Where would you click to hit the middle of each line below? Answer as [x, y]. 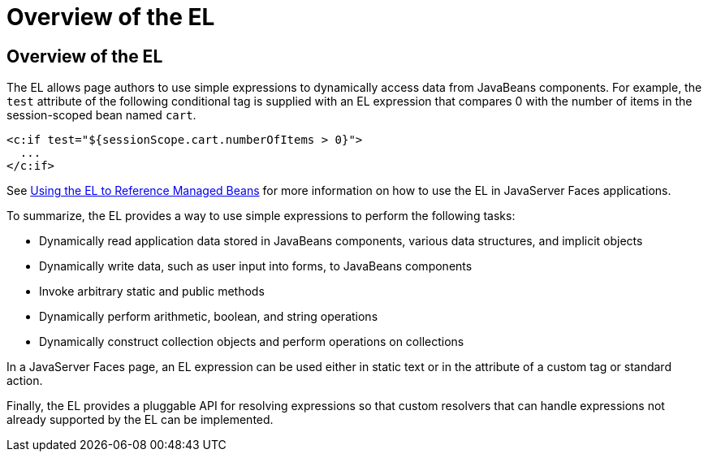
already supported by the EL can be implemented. [140, 420]
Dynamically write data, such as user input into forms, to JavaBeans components [256, 266]
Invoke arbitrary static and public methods [152, 292]
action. [25, 381]
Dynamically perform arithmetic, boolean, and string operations [209, 317]
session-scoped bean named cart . [101, 115]
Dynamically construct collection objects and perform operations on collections [252, 342]
